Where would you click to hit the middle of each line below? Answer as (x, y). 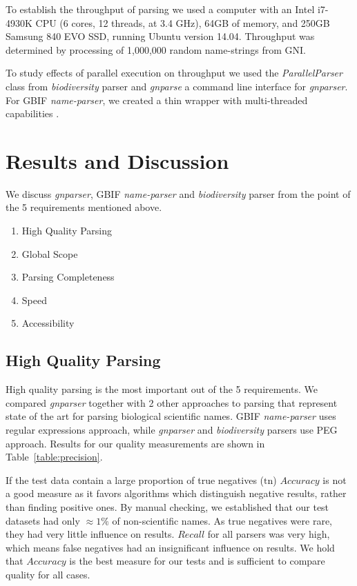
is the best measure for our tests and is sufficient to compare (197, 561)
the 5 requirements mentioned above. (84, 207)
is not (335, 479)
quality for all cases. (48, 574)
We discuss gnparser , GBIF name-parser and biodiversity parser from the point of (178, 193)
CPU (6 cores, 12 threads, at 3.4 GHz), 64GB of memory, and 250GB (183, 22)
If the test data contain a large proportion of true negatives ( (135, 479)
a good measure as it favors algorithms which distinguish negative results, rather (176, 493)
